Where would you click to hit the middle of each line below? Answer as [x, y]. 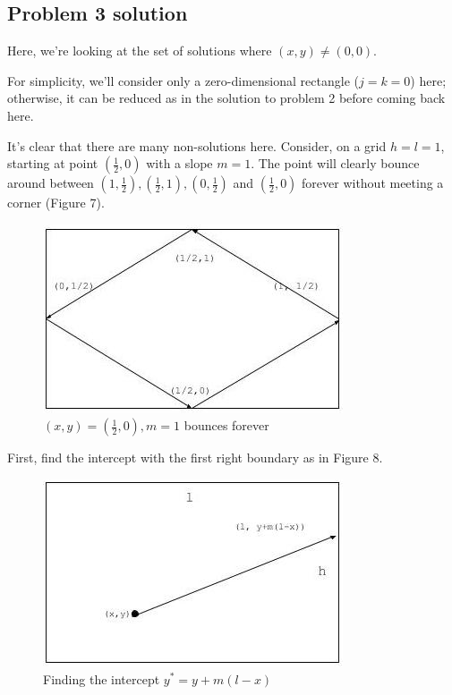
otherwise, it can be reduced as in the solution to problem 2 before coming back [226, 98]
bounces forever [226, 425]
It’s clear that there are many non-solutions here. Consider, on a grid [197, 145]
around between [51, 183]
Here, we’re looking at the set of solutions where [140, 51]
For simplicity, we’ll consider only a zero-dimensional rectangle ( [183, 80]
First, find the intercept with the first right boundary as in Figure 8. [195, 458]
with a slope [179, 163]
